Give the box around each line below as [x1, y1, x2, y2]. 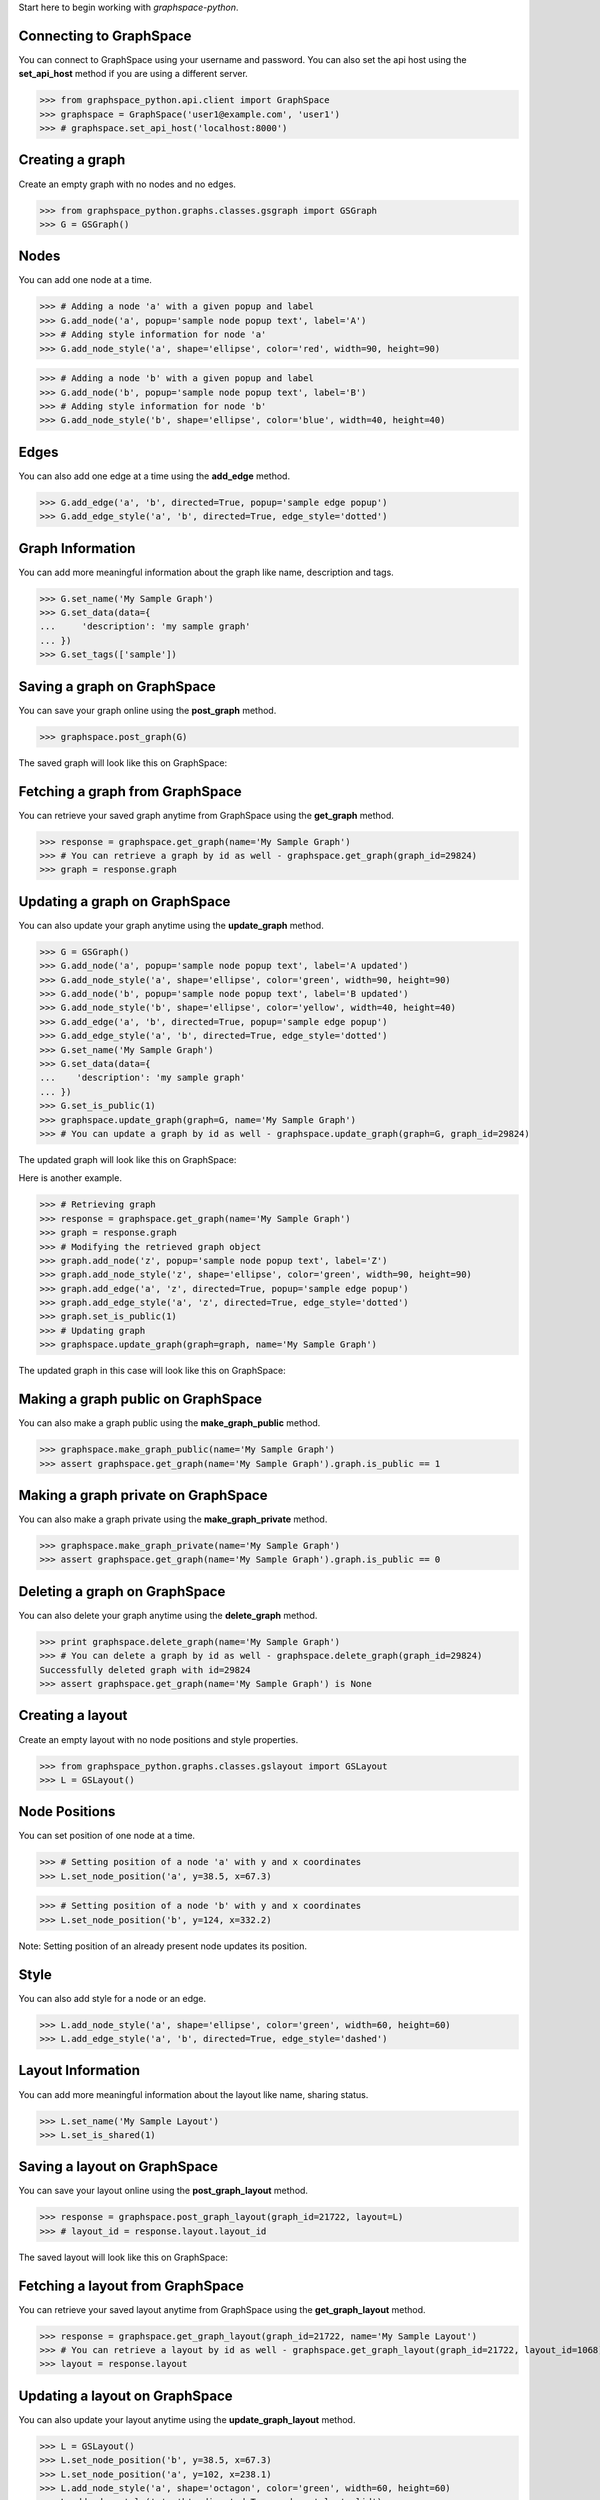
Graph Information [18, 540, 136, 557]
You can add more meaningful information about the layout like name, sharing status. [18, 2088, 369, 2100]
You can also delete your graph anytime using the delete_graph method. [18, 1609, 318, 1621]
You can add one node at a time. [18, 274, 152, 286]
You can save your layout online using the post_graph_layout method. [18, 2185, 309, 2197]
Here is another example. [18, 1172, 122, 1184]
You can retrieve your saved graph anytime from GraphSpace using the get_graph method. [18, 809, 394, 821]
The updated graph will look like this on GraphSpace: [18, 1153, 237, 1165]
